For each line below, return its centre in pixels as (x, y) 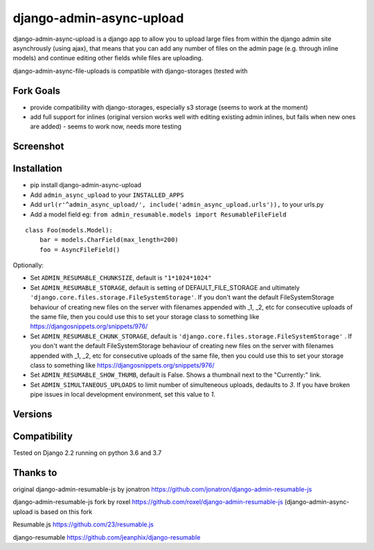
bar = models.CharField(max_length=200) (109, 240)
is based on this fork (63, 512)
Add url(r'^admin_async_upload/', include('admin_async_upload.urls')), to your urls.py (177, 205)
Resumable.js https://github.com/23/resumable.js (83, 524)
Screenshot (38, 147)
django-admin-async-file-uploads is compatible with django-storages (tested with (130, 71)
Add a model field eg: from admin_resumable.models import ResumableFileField (158, 214)
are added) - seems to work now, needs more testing (106, 127)
